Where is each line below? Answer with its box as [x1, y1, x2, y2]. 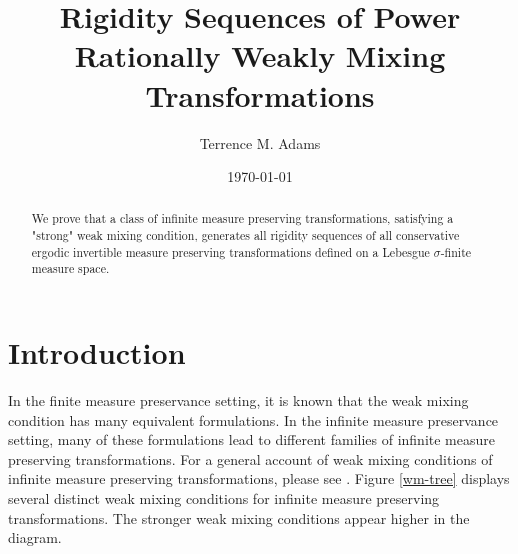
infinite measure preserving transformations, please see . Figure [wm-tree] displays [8, 468, 510, 489]
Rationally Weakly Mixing [74, 35, 446, 76]
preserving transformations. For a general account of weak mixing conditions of [8, 448, 493, 469]
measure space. [31, 260, 110, 277]
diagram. [8, 527, 62, 548]
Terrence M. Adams [199, 132, 321, 153]
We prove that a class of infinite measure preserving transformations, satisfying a [31, 210, 454, 227]
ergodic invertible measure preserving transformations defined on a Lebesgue [31, 243, 430, 260]
